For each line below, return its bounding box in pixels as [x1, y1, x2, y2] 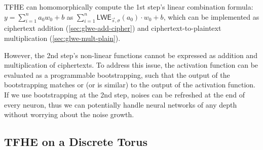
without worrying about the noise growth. [4, 109, 134, 120]
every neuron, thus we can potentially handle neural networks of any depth [4, 99, 237, 110]
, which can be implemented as [163, 11, 259, 22]
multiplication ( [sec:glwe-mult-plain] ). [4, 32, 121, 43]
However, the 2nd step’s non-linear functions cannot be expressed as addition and [4, 49, 257, 60]
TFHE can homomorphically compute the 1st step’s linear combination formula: [4, 2, 253, 12]
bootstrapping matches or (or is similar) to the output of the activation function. [4, 79, 255, 90]
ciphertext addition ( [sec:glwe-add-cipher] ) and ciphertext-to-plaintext [4, 23, 221, 33]
